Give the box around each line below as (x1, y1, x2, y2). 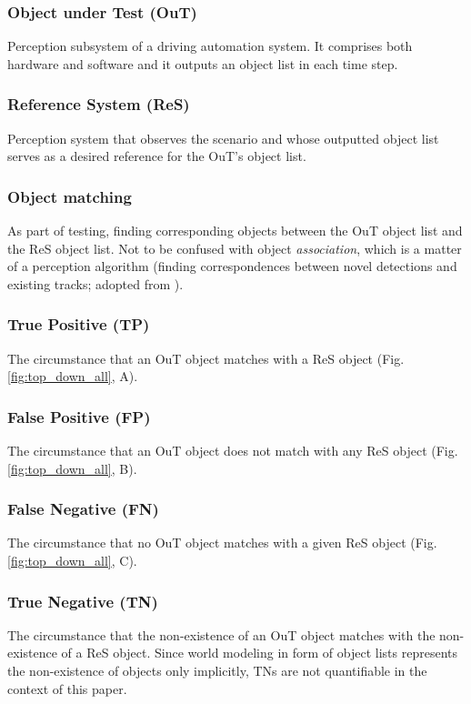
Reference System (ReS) (7, 93, 190, 116)
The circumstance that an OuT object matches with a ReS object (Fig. (7, 348, 405, 367)
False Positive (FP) (7, 405, 151, 427)
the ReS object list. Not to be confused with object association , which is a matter (7, 238, 462, 257)
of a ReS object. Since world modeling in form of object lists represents (61, 643, 457, 662)
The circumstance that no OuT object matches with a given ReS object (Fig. (7, 533, 437, 552)
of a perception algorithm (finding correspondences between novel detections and (7, 256, 457, 276)
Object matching (7, 185, 132, 207)
